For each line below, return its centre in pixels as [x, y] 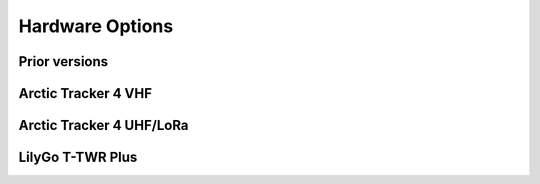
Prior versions [63, 61]
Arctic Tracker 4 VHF [85, 93]
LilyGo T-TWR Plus [78, 157]
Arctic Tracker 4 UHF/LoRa [103, 125]
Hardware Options [96, 26]
